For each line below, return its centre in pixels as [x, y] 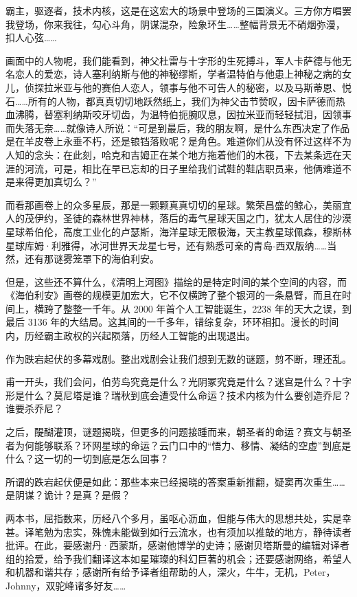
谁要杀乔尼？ [34, 408]
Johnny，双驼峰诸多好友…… [66, 585]
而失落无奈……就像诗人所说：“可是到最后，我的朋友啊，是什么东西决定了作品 [178, 127]
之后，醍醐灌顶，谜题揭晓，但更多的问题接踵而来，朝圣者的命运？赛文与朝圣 [178, 432]
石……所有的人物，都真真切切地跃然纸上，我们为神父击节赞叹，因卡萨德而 [171, 101]
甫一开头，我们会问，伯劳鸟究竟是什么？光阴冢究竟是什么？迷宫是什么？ [169, 382]
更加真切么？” [65, 182]
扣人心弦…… [31, 37]
